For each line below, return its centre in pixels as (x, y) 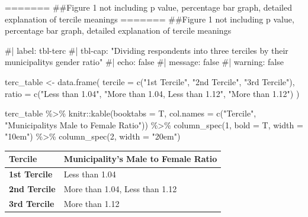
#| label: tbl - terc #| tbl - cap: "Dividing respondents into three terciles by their (147, 50)
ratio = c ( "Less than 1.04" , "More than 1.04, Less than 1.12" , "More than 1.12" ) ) (152, 93)
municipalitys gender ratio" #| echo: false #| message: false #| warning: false (144, 62)
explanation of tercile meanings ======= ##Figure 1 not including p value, (150, 19)
